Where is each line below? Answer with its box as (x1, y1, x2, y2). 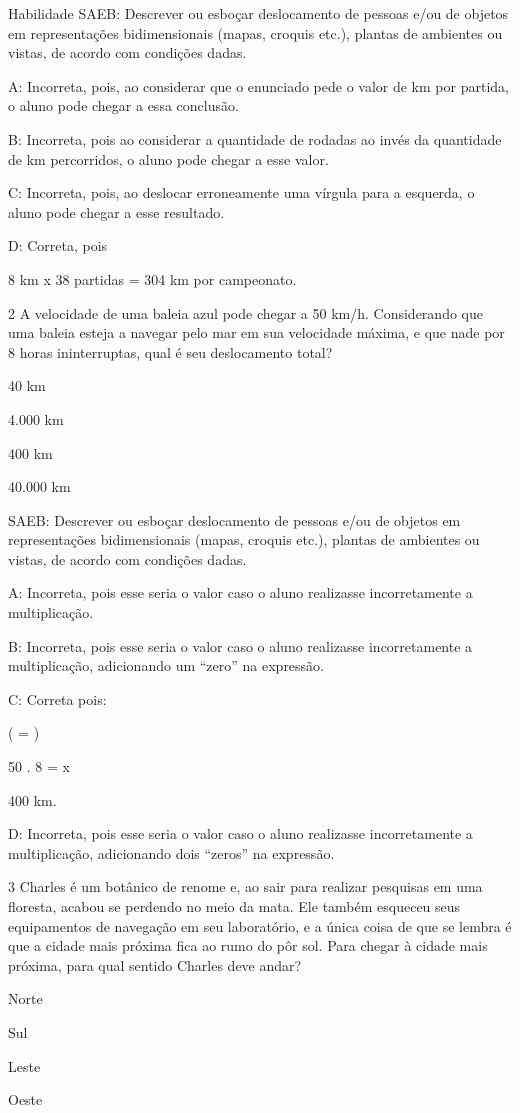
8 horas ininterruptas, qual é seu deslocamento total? (8, 341, 333, 362)
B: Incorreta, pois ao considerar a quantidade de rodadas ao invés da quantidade (8, 128, 502, 149)
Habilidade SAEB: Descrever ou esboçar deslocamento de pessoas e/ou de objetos (8, 3, 509, 23)
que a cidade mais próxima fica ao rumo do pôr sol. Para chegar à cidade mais (8, 935, 488, 956)
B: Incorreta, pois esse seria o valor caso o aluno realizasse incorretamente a (8, 635, 473, 656)
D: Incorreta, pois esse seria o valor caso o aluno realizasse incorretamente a (8, 823, 473, 844)
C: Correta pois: (8, 688, 107, 709)
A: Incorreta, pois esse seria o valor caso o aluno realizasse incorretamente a (8, 582, 473, 603)
